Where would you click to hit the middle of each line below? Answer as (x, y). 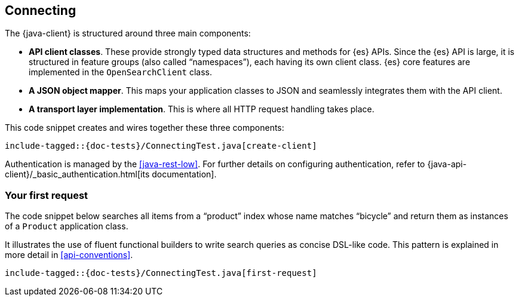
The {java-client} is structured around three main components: (128, 33)
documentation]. (184, 174)
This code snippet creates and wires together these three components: (145, 128)
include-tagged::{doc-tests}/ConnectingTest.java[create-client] (161, 146)
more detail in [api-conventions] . (69, 255)
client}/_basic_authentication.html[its (77, 174)
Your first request (47, 195)
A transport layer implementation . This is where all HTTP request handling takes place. (202, 109)
